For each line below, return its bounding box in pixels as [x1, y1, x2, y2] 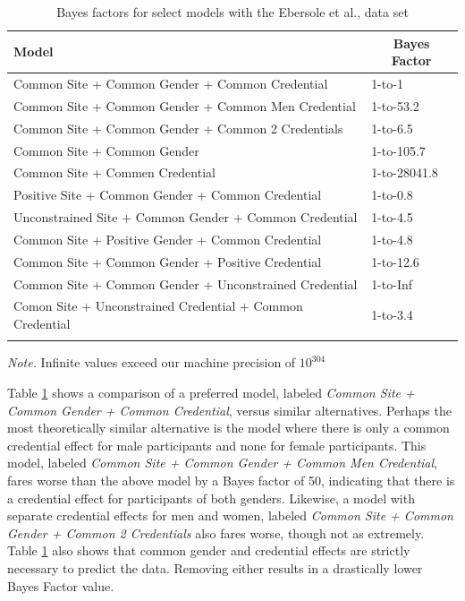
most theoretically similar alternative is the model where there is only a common [7, 418, 450, 437]
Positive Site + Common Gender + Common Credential [13, 185, 322, 204]
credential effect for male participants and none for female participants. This [7, 435, 427, 454]
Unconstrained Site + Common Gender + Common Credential [13, 208, 358, 227]
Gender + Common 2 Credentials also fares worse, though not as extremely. [7, 523, 425, 542]
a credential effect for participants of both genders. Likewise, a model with [7, 488, 415, 507]
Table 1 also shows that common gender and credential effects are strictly [7, 541, 410, 560]
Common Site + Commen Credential [13, 163, 216, 182]
